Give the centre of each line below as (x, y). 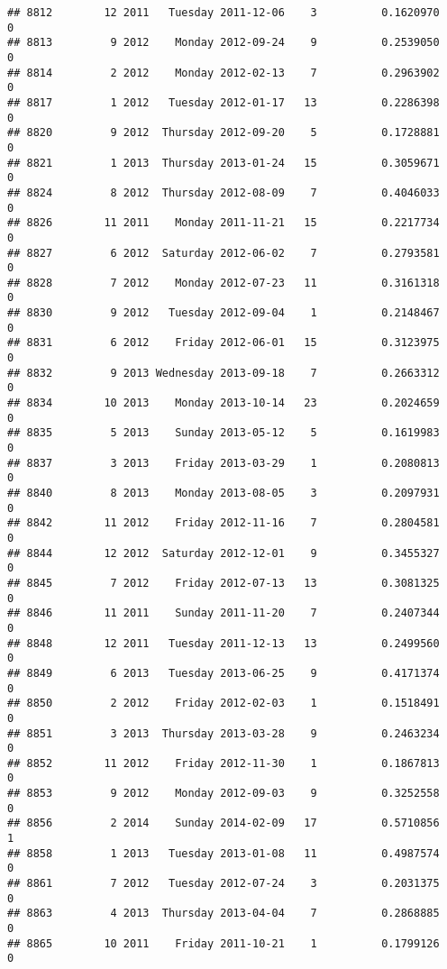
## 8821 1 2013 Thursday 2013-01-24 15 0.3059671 (223, 163)
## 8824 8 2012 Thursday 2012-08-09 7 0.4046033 (223, 192)
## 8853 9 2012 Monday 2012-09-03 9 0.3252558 (223, 794)
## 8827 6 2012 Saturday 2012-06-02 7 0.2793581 (223, 253)
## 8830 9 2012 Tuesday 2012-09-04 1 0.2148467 (223, 313)
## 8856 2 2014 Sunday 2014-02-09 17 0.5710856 (223, 823)
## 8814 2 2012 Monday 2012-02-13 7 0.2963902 (223, 73)
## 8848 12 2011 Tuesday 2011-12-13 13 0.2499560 (223, 643)
